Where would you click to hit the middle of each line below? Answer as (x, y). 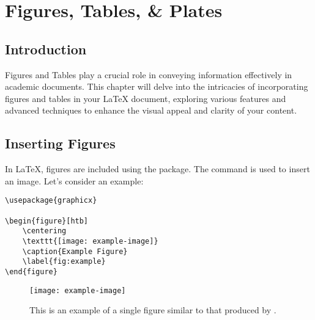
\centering (44, 231)
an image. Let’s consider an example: (74, 180)
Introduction (46, 49)
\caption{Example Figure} (75, 251)
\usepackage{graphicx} (51, 201)
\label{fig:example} (64, 262)
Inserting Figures (60, 143)
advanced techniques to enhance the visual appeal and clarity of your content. (151, 110)
